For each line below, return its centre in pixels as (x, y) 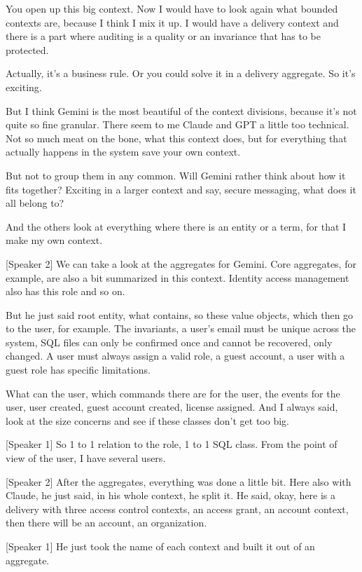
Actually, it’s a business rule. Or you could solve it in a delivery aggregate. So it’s (181, 73)
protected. (27, 49)
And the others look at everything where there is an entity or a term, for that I (176, 226)
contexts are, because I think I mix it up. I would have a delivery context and (172, 22)
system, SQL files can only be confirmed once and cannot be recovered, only (169, 342)
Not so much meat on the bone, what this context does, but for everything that (176, 138)
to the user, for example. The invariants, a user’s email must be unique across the (181, 328)
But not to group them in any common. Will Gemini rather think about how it (176, 175)
